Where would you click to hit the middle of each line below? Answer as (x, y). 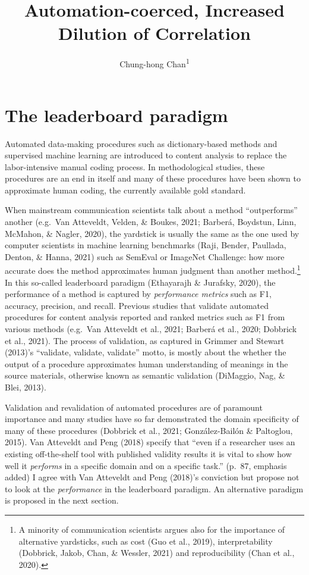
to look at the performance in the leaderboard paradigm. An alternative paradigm (154, 488)
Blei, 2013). (26, 387)
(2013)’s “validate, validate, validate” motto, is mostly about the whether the (146, 352)
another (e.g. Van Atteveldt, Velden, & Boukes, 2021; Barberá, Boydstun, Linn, (151, 222)
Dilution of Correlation (154, 33)
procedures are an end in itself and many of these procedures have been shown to (153, 178)
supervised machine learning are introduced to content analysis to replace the (146, 155)
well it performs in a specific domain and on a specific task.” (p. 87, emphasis (146, 465)
